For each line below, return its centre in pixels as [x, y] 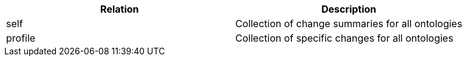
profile [21, 38]
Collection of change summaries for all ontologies [349, 24]
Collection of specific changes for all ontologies [344, 38]
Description [349, 9]
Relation [120, 9]
